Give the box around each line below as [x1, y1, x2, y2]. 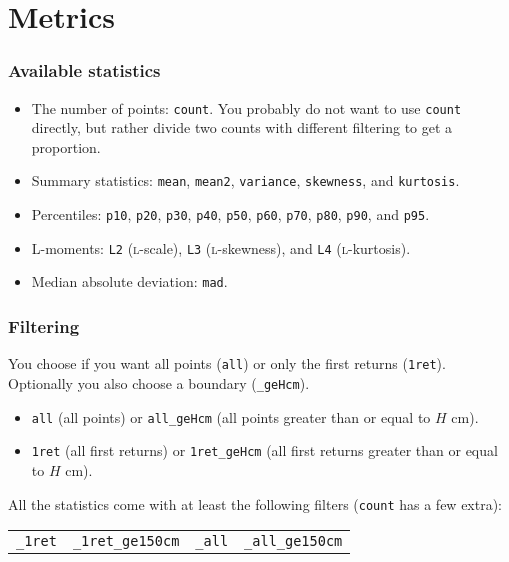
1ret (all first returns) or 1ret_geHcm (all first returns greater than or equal [31, 440, 498, 461]
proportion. [31, 136, 101, 157]
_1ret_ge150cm [72, 533, 180, 550]
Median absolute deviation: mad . [31, 271, 228, 292]
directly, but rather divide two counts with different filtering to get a [31, 117, 453, 138]
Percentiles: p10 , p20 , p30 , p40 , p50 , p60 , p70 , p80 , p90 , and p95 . [31, 204, 430, 225]
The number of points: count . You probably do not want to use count [31, 97, 462, 118]
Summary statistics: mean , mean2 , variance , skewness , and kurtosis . [31, 170, 460, 191]
